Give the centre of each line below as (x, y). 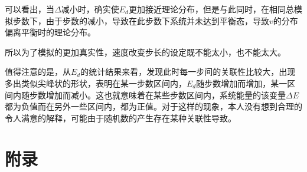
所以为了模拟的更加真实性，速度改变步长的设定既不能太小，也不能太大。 (145, 52)
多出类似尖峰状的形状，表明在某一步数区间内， (96, 83)
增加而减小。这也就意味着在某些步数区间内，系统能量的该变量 (166, 95)
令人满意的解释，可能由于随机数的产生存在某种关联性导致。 (120, 118)
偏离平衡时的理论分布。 (50, 32)
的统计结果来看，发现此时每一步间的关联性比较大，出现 (188, 72)
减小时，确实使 (90, 9)
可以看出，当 (30, 9)
